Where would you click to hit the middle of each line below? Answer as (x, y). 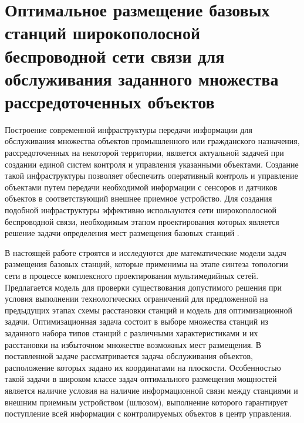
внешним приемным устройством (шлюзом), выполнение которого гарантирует (146, 402)
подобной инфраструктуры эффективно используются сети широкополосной (141, 210)
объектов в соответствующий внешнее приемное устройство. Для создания (139, 198)
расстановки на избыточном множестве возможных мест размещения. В (133, 344)
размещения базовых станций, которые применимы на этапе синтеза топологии (146, 264)
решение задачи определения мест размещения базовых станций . (122, 233)
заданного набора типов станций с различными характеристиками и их (131, 332)
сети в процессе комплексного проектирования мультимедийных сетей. (132, 275)
